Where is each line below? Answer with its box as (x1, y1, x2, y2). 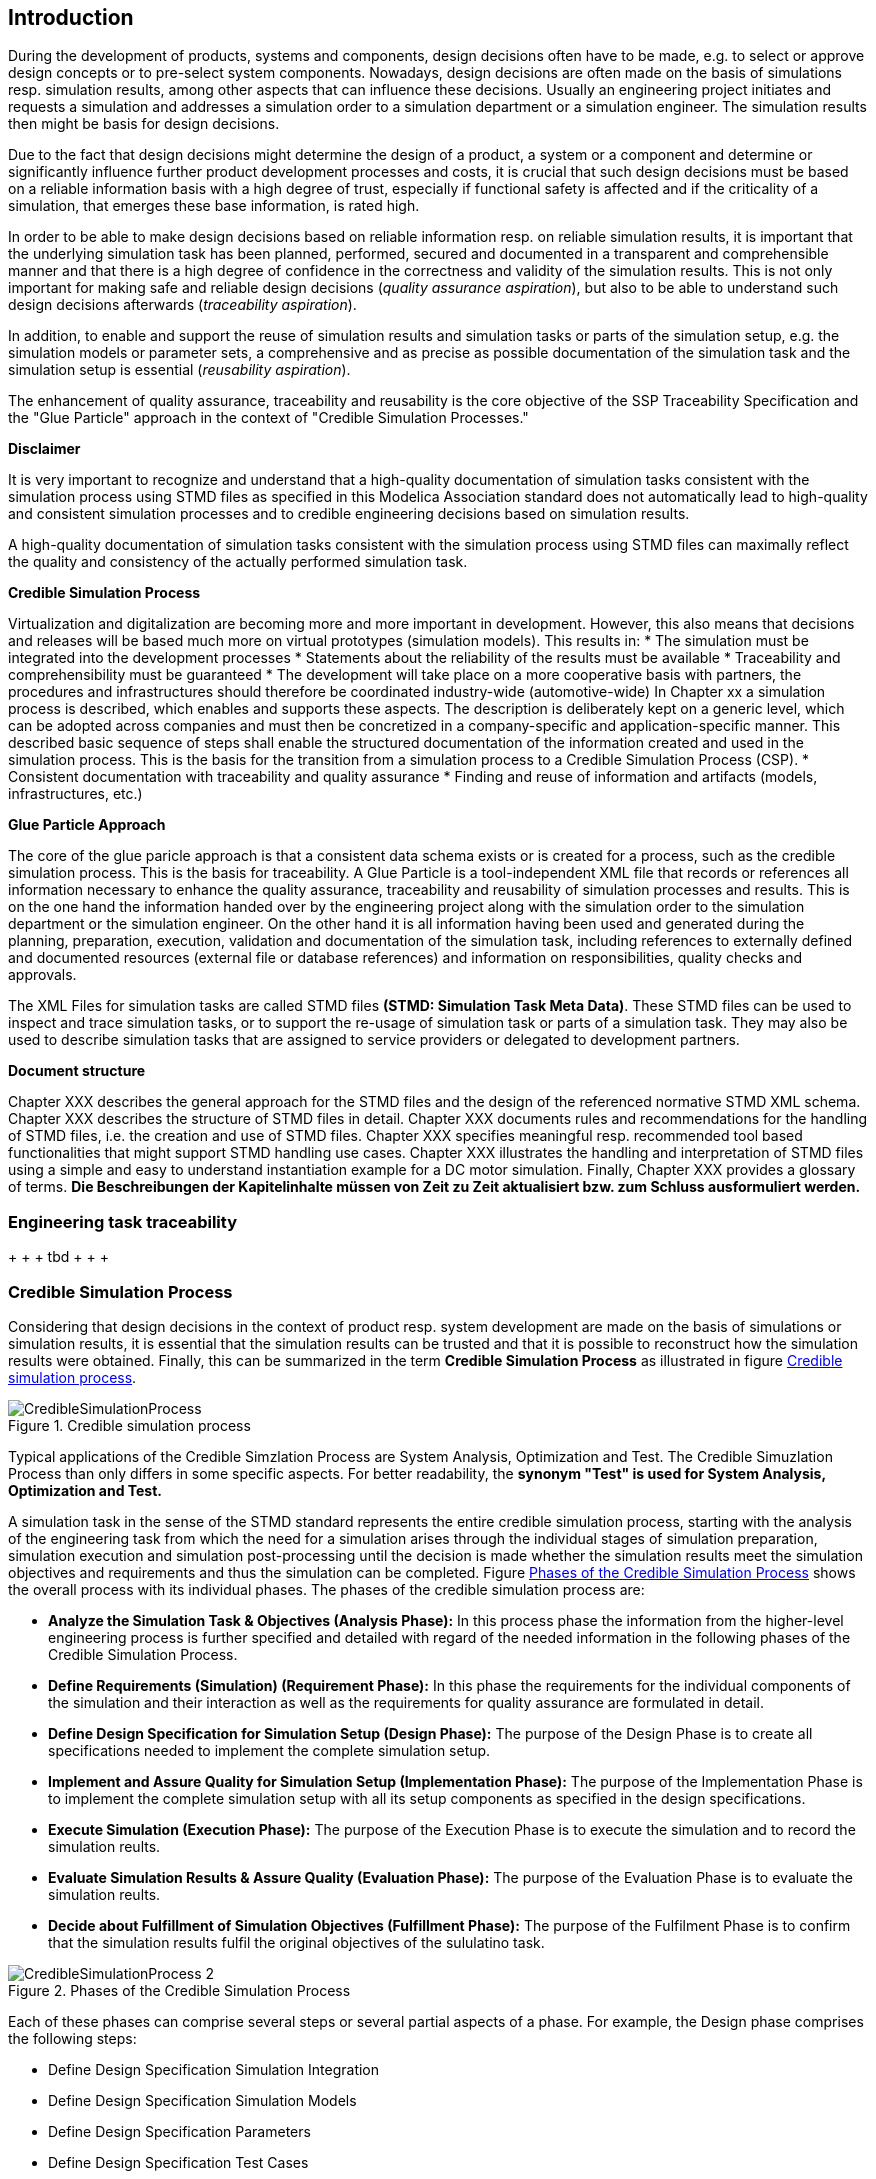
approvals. (8, 966, 77, 984)
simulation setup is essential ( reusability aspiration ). (8, 361, 351, 379)
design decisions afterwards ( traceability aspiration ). (8, 296, 357, 314)
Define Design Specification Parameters (48, 2122, 311, 2140)
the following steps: (8, 2029, 137, 2047)
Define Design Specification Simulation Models (48, 2091, 357, 2109)
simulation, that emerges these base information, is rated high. (8, 197, 420, 215)
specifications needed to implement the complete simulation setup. (48, 1741, 491, 1759)
